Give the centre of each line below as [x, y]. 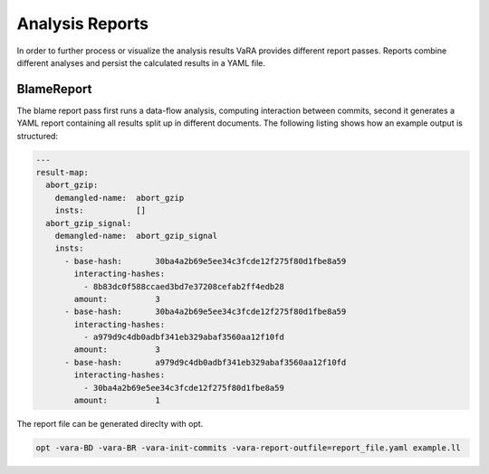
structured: [38, 136]
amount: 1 [117, 401]
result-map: [62, 172]
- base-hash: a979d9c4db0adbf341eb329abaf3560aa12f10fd [206, 362]
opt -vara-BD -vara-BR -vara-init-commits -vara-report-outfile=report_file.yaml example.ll [248, 448]
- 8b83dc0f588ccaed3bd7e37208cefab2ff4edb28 [183, 286]
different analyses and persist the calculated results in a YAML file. [141, 62]
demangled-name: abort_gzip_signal [136, 236]
